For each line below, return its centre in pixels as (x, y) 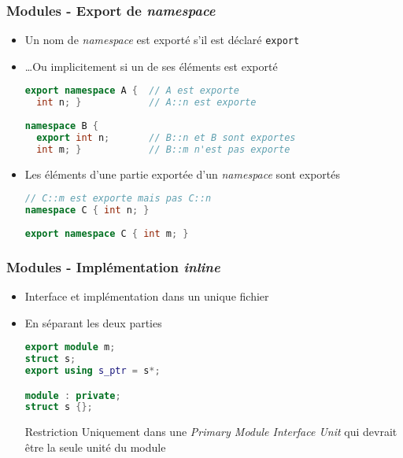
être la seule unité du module (95, 447)
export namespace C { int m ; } (107, 233)
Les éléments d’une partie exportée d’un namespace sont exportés (183, 174)
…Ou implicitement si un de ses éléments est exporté (151, 66)
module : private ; (73, 395)
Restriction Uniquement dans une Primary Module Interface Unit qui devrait (211, 432)
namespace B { (61, 126)
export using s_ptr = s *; (92, 370)
